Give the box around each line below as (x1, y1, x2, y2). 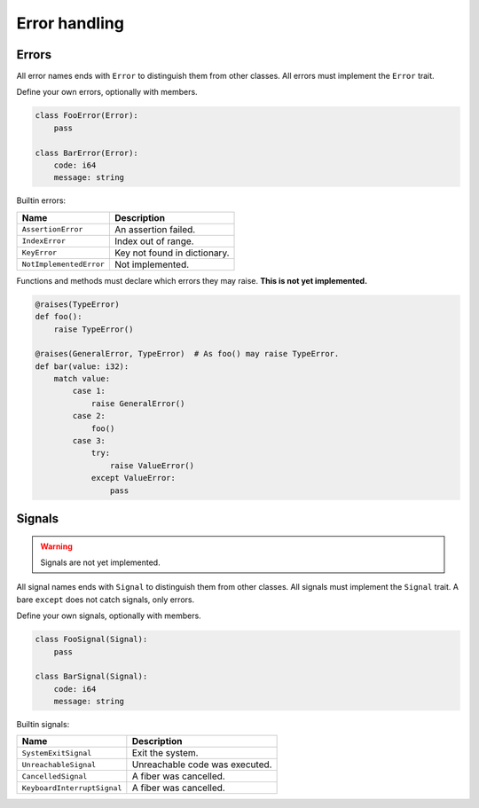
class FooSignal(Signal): (35, 634, 148, 645)
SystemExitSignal (21, 748, 92, 757)
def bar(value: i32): (35, 361, 130, 372)
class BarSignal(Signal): (35, 671, 148, 682)
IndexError (21, 236, 67, 246)
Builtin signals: (16, 719, 70, 730)
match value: (53, 373, 111, 384)
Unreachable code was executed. (131, 758, 272, 771)
